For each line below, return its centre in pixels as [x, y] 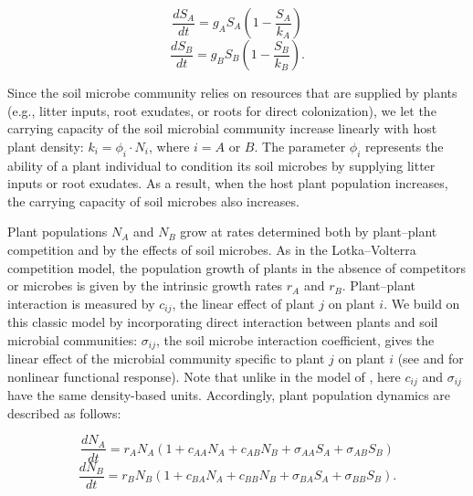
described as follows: [64, 412]
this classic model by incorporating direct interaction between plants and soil [223, 322]
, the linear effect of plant [243, 303]
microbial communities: [73, 339]
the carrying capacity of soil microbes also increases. [153, 201]
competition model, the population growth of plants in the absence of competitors [236, 267]
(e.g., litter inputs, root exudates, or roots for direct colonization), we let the [222, 110]
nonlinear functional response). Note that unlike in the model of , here [204, 376]
